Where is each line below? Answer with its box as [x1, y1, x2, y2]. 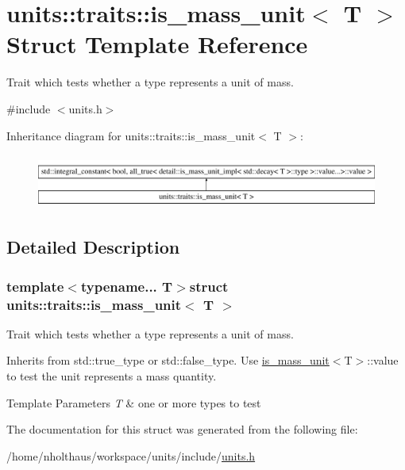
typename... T [80, 276, 173, 296]
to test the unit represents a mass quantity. [6, 368, 217, 384]
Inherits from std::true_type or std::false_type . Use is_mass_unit [6, 352, 330, 369]
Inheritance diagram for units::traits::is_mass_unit [6, 127, 256, 143]
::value [367, 352, 399, 369]
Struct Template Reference [6, 28, 308, 60]
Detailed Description [6, 235, 180, 259]
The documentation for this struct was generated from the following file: [6, 421, 358, 438]
